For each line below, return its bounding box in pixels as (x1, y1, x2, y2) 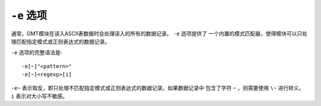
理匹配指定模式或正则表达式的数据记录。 (11, 38, 110, 45)
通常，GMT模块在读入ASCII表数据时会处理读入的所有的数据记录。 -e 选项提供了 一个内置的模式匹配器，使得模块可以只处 (11, 30, 308, 37)
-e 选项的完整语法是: (11, 49, 62, 56)
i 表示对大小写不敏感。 (11, 92, 68, 99)
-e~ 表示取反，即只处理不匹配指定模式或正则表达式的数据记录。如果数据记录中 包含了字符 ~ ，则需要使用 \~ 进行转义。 (11, 84, 304, 91)
